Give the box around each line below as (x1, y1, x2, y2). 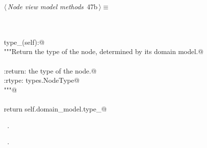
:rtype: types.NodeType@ (4, 75, 80, 85)
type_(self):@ (4, 37, 45, 47)
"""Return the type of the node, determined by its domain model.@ (4, 46, 204, 56)
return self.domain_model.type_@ (4, 103, 107, 113)
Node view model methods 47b (7, 1, 98, 11)
